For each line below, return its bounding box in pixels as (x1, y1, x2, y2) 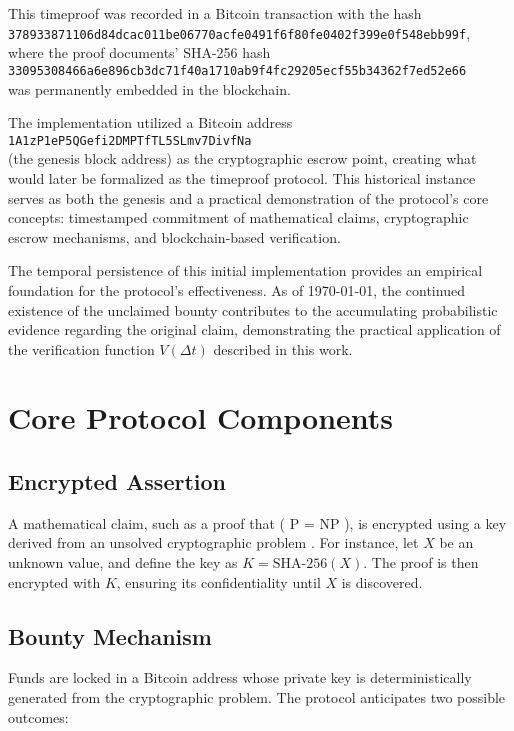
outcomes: (8, 706, 69, 727)
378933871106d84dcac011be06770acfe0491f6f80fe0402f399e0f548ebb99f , (8, 22, 471, 43)
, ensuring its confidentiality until (116, 571, 321, 592)
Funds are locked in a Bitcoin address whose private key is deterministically (8, 667, 472, 688)
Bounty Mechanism (8, 620, 212, 651)
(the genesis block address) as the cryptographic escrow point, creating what (8, 148, 477, 169)
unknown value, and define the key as (8, 552, 238, 573)
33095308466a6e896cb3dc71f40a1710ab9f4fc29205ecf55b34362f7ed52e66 (8, 63, 467, 78)
